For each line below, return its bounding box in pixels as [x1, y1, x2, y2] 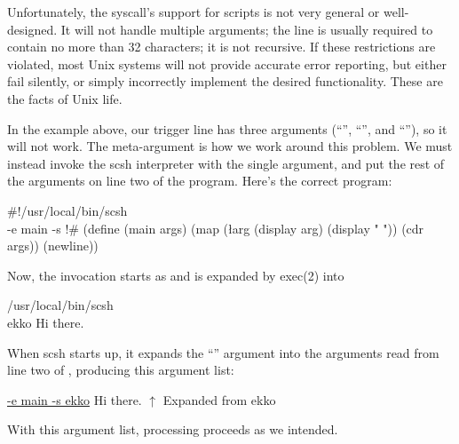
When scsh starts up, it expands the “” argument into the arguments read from [7, 343, 439, 361]
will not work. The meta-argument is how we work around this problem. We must [7, 137, 453, 155]
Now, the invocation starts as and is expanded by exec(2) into [7, 266, 344, 284]
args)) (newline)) [7, 236, 99, 255]
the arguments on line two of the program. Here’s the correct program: [7, 171, 392, 190]
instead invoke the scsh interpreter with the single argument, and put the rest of [7, 154, 445, 172]
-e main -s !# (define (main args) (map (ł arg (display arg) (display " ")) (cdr [7, 218, 424, 237]
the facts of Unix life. [7, 89, 123, 107]
